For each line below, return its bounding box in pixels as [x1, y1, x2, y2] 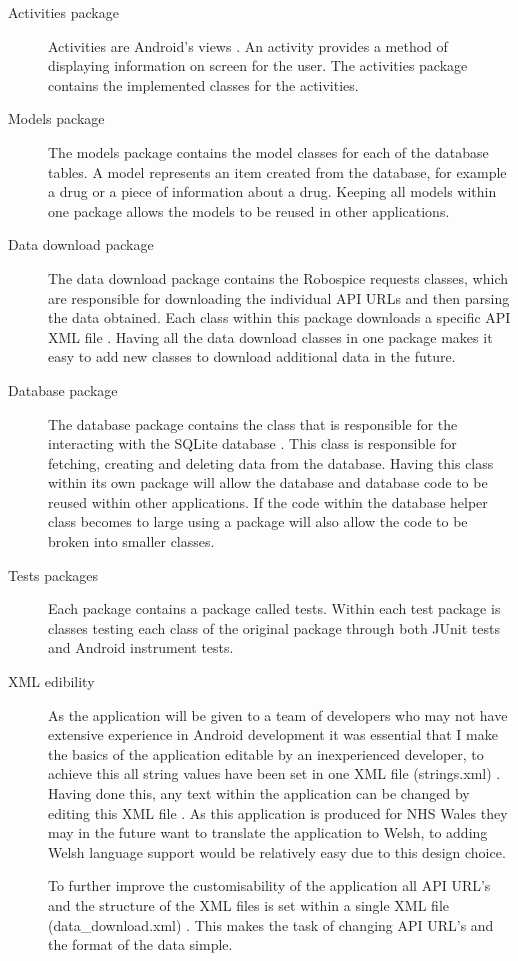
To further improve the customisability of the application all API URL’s [48, 875, 491, 896]
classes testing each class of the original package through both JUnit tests [48, 617, 500, 638]
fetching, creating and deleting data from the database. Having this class [48, 452, 494, 473]
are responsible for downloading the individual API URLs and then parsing [48, 287, 510, 308]
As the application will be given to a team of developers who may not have [48, 704, 508, 725]
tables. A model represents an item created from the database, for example [48, 161, 507, 182]
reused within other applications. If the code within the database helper [48, 491, 488, 512]
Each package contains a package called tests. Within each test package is [48, 598, 501, 619]
